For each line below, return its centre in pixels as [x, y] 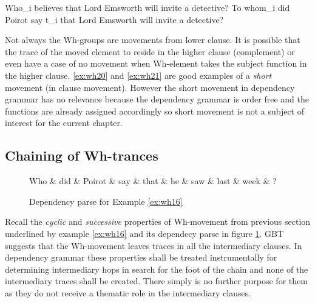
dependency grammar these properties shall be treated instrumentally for [141, 257]
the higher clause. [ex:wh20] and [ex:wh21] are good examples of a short [138, 75]
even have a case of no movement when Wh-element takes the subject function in [156, 63]
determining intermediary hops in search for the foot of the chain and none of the [157, 269]
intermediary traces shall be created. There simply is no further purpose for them [156, 281]
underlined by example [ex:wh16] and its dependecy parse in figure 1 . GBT [144, 233]
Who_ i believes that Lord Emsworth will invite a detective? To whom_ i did [147, 7]
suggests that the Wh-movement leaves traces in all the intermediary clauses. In [154, 245]
